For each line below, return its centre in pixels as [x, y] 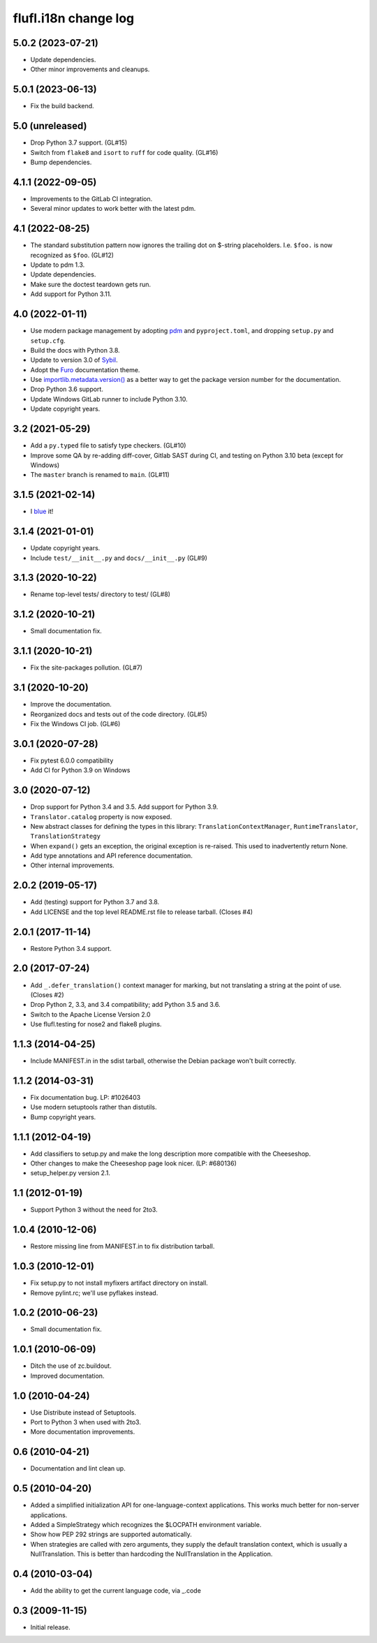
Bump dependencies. [61, 162]
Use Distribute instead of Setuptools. [83, 1412]
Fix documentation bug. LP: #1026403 [86, 1097]
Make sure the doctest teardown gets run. [91, 284]
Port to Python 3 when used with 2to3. [86, 1422]
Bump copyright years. [63, 1117]
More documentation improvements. [83, 1432]
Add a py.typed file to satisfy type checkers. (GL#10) [108, 445]
